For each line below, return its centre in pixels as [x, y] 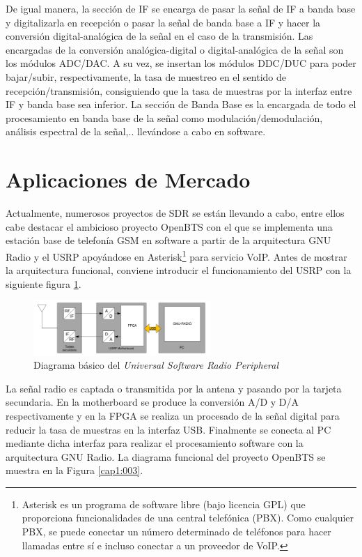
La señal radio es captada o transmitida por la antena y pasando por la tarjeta [174, 388]
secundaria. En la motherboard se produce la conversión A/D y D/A [152, 402]
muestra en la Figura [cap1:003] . [74, 470]
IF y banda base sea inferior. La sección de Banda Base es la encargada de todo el [181, 104]
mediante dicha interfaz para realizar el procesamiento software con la [155, 443]
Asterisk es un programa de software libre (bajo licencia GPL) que [164, 504]
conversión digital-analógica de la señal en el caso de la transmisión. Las [159, 36]
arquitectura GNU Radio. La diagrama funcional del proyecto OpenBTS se [166, 456]
